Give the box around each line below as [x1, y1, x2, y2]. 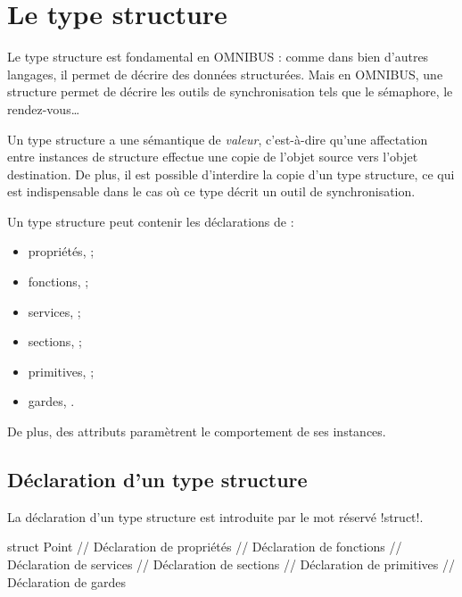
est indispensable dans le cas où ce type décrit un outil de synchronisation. [7, 182, 416, 201]
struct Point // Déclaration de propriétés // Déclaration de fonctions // [7, 537, 402, 556]
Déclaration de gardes [7, 572, 126, 591]
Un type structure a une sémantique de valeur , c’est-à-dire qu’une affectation [7, 129, 428, 148]
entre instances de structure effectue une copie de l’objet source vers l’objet [7, 147, 418, 166]
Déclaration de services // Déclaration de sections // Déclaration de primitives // [7, 555, 455, 574]
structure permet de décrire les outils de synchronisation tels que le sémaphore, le [7, 82, 453, 101]
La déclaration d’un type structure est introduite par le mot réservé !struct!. [7, 507, 424, 526]
